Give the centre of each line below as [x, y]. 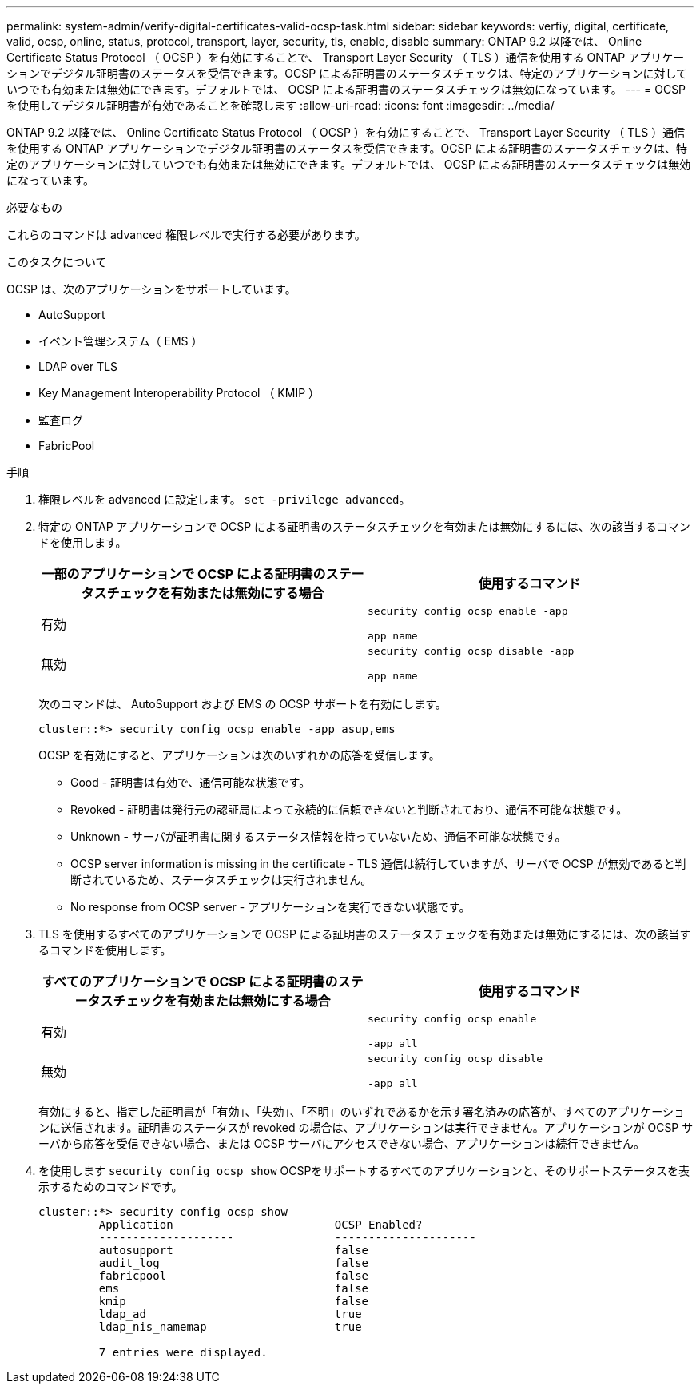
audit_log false [234, 1263]
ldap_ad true [230, 1314]
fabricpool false [234, 1276]
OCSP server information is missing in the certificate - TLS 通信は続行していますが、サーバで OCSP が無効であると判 [378, 864]
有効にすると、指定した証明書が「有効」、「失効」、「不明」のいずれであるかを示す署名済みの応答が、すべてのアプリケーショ [362, 1111]
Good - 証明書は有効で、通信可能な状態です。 [191, 782]
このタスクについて [57, 262]
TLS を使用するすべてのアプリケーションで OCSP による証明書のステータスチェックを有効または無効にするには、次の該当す [365, 934]
